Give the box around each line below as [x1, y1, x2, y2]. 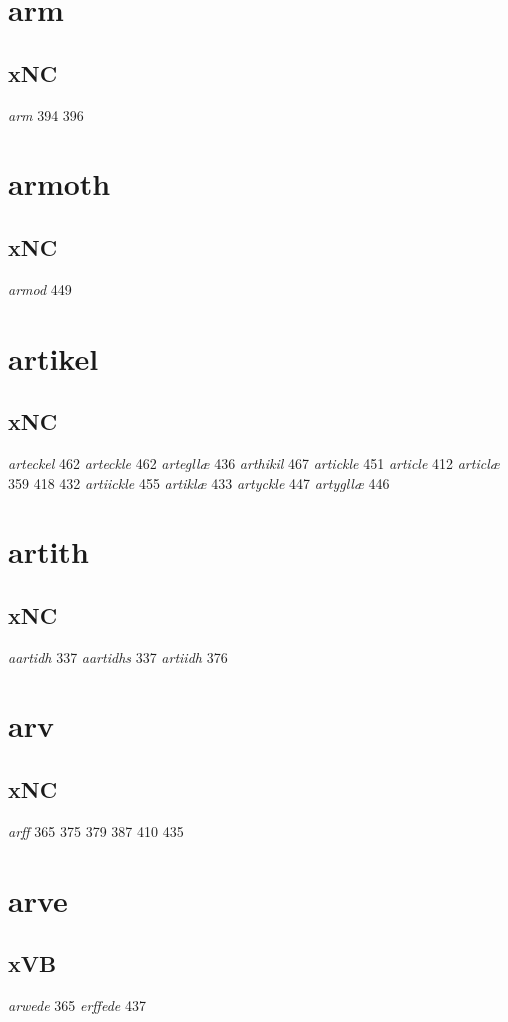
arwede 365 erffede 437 [8, 995, 146, 1016]
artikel [8, 337, 99, 378]
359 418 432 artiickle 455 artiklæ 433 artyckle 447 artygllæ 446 [8, 472, 390, 493]
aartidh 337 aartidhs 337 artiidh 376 [8, 646, 228, 667]
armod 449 [8, 278, 72, 299]
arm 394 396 [8, 104, 84, 125]
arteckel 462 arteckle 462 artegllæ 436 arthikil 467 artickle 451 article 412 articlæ [8, 452, 500, 473]
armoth [8, 163, 111, 204]
